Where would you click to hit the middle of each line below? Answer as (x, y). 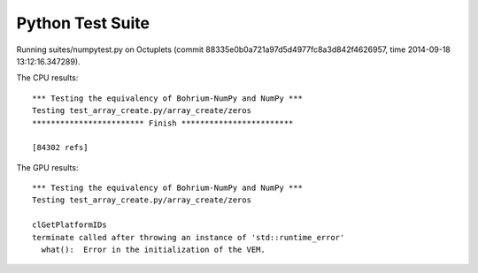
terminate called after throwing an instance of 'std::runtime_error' (189, 237)
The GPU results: (47, 167)
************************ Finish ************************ (163, 123)
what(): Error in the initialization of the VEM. (153, 250)
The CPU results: (47, 78)
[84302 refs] (60, 148)
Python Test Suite (83, 23)
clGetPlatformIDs (69, 225)
